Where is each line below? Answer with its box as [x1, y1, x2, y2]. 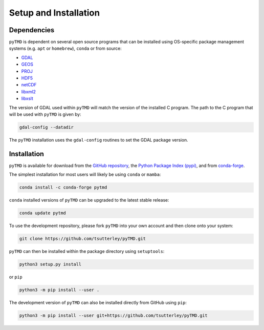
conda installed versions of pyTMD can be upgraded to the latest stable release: [9, 197, 170, 203]
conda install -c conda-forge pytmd [19, 185, 108, 190]
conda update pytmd [19, 210, 66, 216]
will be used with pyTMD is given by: [9, 111, 82, 117]
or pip [9, 274, 22, 280]
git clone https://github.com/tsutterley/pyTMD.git [19, 236, 146, 242]
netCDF [21, 82, 37, 88]
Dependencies [9, 26, 55, 34]
